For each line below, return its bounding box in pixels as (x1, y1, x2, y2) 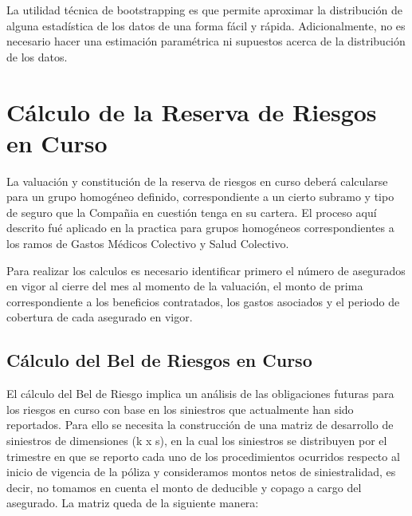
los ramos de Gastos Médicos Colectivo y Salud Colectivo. (6, 235, 289, 252)
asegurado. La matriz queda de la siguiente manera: (6, 494, 259, 511)
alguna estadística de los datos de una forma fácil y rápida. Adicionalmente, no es (6, 17, 406, 33)
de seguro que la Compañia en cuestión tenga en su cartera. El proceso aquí (6, 203, 377, 220)
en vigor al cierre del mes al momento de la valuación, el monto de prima (6, 278, 363, 294)
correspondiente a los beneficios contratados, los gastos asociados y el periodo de (6, 293, 400, 309)
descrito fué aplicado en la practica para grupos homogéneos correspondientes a (6, 219, 394, 236)
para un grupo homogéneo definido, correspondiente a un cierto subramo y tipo (6, 188, 394, 205)
